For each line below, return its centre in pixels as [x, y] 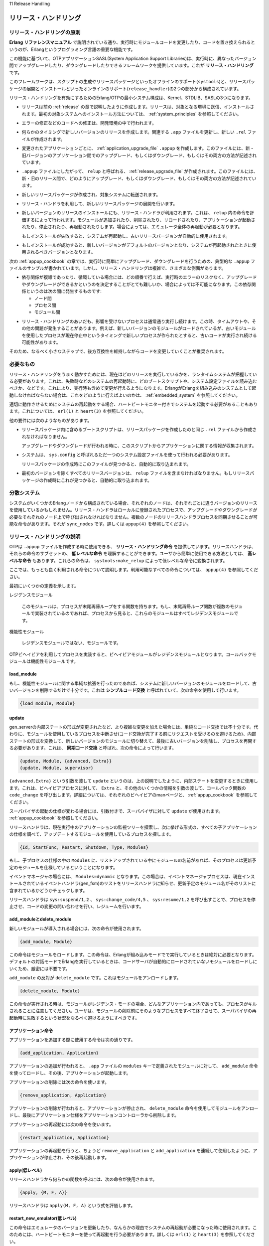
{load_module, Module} [47, 703]
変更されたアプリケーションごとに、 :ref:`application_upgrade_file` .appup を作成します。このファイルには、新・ [138, 148]
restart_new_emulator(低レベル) [43, 1218]
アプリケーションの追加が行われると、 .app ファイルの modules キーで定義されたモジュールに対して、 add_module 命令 [134, 1066]
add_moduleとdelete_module [40, 919]
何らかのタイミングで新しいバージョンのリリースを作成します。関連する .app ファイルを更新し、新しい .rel [134, 132]
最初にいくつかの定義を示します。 [44, 586]
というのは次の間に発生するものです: [64, 291]
